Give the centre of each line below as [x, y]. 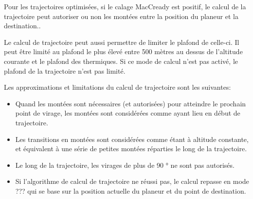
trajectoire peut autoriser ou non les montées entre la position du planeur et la [121, 16]
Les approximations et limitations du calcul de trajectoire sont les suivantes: [117, 87]
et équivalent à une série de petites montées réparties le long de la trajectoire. [131, 149]
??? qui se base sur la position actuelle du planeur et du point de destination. [131, 190]
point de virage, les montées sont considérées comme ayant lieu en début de [128, 113]
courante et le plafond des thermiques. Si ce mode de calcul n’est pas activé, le [121, 61]
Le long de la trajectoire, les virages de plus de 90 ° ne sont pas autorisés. [125, 165]
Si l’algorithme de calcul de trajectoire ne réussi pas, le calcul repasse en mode [132, 181]
